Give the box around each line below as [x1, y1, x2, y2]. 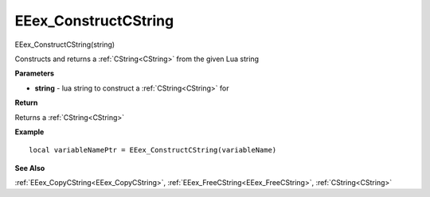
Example [14, 127, 45, 137]
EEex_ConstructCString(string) [14, 40, 115, 49]
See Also [14, 163, 45, 172]
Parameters [14, 68, 55, 79]
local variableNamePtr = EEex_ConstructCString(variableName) [29, 145, 277, 155]
